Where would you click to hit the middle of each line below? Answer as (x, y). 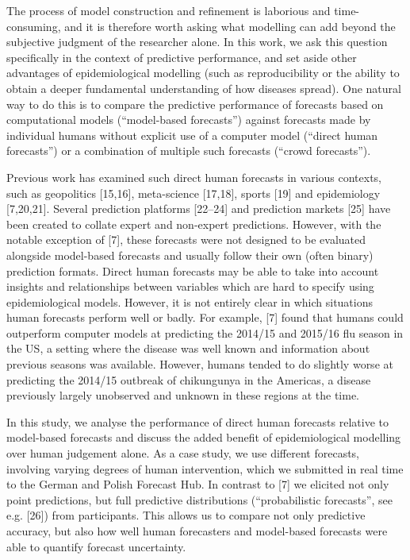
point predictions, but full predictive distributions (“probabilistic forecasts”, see (199, 499)
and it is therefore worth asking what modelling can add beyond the (230, 26)
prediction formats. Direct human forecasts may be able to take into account (193, 270)
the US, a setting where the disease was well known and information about (188, 348)
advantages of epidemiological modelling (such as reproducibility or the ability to (203, 73)
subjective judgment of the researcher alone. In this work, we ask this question (197, 42)
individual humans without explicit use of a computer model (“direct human (192, 135)
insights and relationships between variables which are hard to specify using (190, 286)
